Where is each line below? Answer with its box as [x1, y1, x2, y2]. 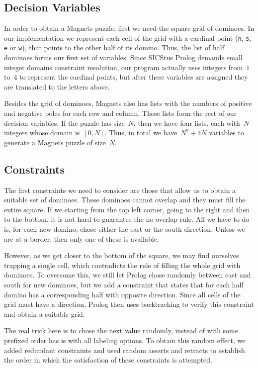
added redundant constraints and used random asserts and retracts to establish [4, 345, 245, 355]
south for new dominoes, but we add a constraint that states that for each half [4, 279, 244, 289]
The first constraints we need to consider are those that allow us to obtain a [4, 184, 236, 195]
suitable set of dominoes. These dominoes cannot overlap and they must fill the [4, 194, 246, 205]
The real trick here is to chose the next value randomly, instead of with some [4, 325, 238, 336]
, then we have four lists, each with [133, 117, 240, 128]
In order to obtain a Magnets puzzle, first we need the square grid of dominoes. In [4, 23, 255, 33]
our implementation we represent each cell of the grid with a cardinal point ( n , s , [4, 32, 252, 43]
